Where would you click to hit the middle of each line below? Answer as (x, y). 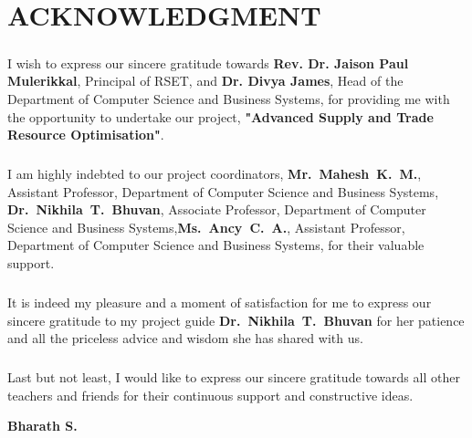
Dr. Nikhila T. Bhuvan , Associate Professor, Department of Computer (217, 209)
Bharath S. (42, 426)
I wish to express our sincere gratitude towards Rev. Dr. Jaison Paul (208, 63)
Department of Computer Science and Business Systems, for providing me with (229, 98)
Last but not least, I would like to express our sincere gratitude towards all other (234, 377)
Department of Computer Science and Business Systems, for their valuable (216, 245)
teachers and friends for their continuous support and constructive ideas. (210, 395)
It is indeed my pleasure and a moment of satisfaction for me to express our (220, 302)
